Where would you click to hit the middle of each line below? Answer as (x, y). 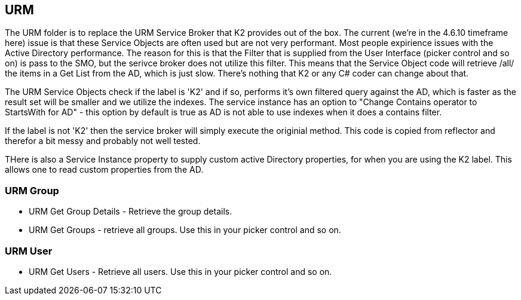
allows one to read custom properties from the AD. (104, 170)
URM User (29, 251)
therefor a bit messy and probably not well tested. (103, 141)
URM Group (32, 190)
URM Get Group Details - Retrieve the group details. (131, 212)
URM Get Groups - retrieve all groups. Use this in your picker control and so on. (185, 230)
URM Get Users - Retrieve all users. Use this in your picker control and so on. (180, 271)
